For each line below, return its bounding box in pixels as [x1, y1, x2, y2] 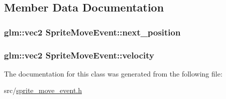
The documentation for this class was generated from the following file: [4, 68, 222, 78]
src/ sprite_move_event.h [4, 85, 82, 95]
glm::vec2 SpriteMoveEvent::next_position [4, 25, 181, 38]
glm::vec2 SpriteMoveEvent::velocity [4, 48, 154, 61]
